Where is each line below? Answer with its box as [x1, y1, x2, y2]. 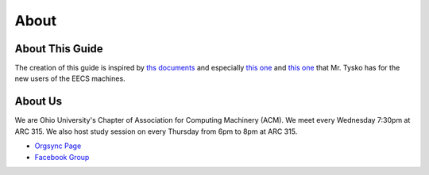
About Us [14, 95, 63, 108]
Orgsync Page [34, 141, 82, 150]
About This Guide [14, 42, 103, 55]
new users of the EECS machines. [14, 74, 126, 83]
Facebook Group [34, 152, 90, 162]
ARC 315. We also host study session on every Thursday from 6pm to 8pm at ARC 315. [14, 127, 298, 136]
